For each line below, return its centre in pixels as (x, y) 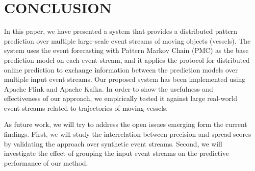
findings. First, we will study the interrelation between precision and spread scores (127, 134)
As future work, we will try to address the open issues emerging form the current (126, 124)
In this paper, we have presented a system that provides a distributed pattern (121, 31)
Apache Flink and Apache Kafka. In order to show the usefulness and (109, 88)
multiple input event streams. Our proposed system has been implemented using (125, 79)
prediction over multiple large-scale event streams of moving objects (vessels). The (127, 40)
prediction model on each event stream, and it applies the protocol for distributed (127, 60)
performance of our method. (46, 162)
